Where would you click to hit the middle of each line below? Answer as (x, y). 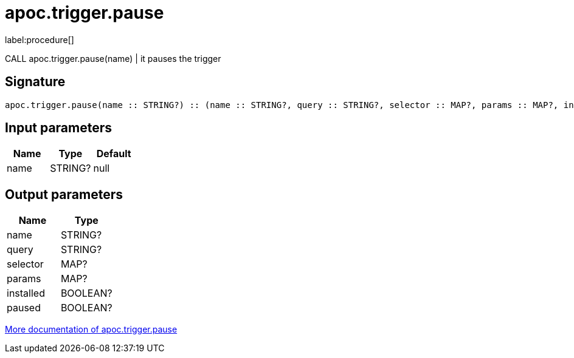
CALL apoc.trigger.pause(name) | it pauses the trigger (113, 58)
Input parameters (59, 128)
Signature (35, 82)
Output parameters (64, 194)
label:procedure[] (40, 39)
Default (114, 154)
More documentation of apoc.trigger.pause (91, 329)
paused (24, 308)
